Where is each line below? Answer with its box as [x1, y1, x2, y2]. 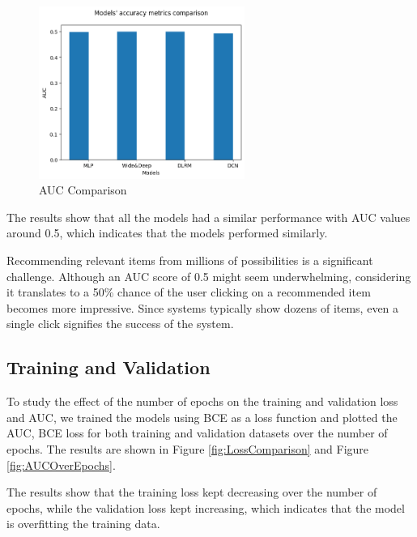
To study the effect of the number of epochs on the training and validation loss [6, 393, 398, 410]
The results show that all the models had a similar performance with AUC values [6, 208, 411, 225]
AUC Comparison [39, 181, 127, 198]
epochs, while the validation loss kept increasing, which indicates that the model [6, 499, 405, 516]
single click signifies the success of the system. [6, 315, 234, 332]
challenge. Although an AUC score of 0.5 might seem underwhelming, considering [6, 267, 411, 284]
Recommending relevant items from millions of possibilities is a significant [6, 252, 373, 269]
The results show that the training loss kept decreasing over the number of [6, 484, 377, 501]
